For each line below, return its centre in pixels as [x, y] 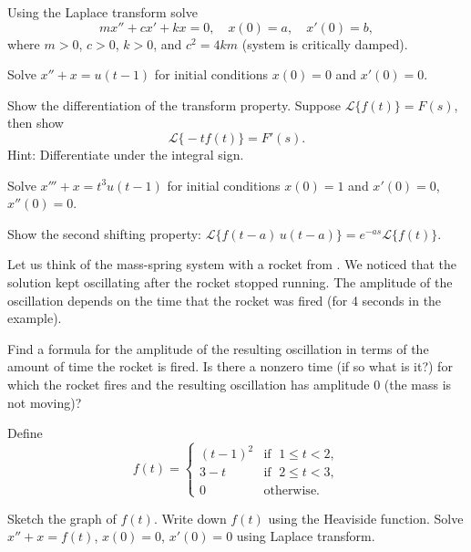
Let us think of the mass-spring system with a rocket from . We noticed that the [232, 264]
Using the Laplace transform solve [102, 12]
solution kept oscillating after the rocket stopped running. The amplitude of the [230, 281]
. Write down [190, 518]
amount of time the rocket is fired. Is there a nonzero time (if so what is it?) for [230, 366]
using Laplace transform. [306, 536]
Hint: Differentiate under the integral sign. [126, 154]
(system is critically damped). [325, 43]
